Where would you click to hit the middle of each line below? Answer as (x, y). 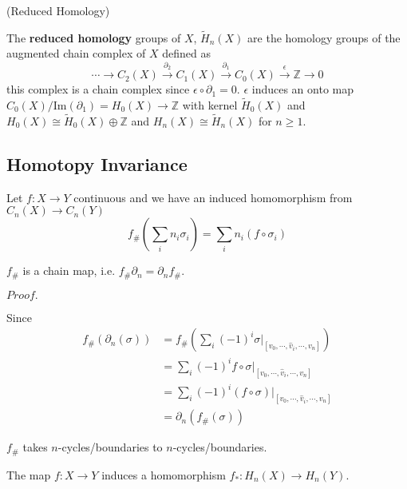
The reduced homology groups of (94, 37)
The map (29, 474)
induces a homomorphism (164, 474)
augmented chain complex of (76, 53)
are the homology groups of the (324, 37)
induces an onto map (302, 89)
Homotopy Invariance (97, 163)
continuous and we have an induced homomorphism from (213, 197)
